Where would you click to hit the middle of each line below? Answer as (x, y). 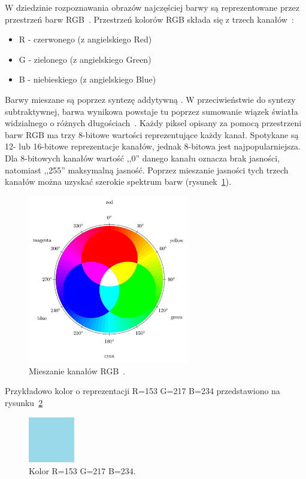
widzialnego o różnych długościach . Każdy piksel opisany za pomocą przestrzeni (153, 123)
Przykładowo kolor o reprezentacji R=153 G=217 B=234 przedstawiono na (143, 391)
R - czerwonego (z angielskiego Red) (85, 39)
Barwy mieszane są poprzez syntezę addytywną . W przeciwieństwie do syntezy (150, 99)
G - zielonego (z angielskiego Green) (85, 59)
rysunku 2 (24, 402)
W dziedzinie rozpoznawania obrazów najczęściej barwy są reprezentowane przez (152, 7)
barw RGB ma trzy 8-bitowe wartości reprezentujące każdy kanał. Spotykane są (152, 134)
